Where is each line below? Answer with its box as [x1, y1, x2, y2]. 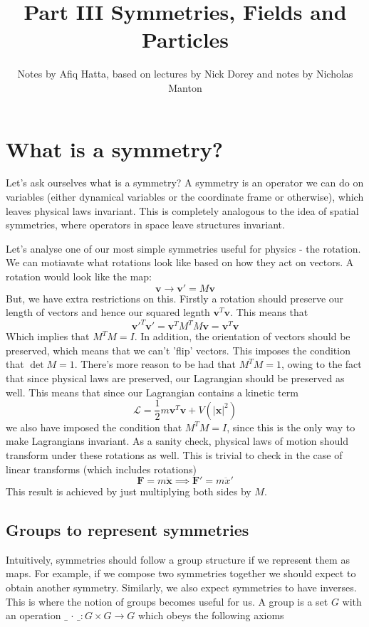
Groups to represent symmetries [6, 519, 249, 541]
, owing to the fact [281, 357, 362, 372]
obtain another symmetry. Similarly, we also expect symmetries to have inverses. [6, 580, 357, 595]
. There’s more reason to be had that [74, 357, 236, 372]
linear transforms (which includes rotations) [6, 461, 197, 476]
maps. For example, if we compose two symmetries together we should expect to [6, 566, 356, 581]
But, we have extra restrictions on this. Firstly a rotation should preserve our [6, 290, 344, 305]
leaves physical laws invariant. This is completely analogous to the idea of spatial [6, 203, 359, 218]
